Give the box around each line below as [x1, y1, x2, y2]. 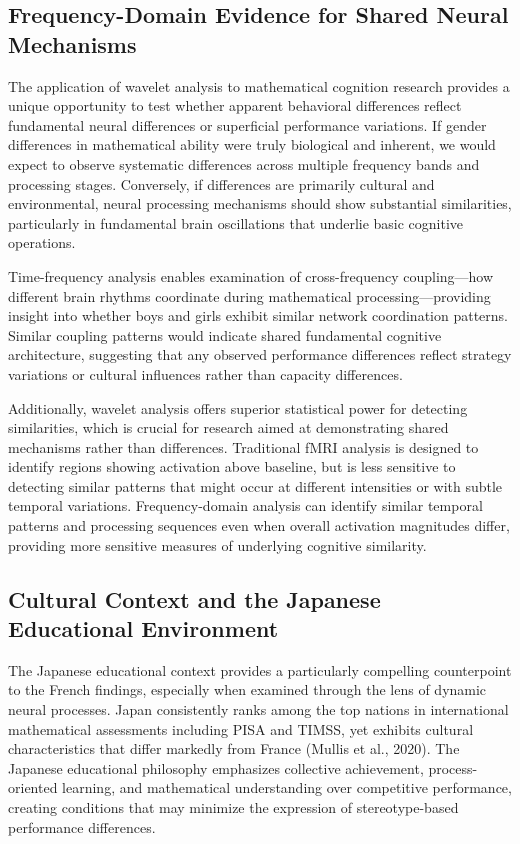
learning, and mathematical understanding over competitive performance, [62, 777, 512, 798]
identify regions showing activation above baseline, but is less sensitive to [8, 456, 456, 477]
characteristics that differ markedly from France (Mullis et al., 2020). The [8, 738, 460, 759]
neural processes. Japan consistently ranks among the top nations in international [8, 699, 509, 720]
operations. [8, 232, 76, 253]
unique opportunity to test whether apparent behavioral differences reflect [8, 95, 462, 116]
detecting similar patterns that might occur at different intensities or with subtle [8, 475, 503, 496]
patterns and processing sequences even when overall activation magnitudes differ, [8, 515, 510, 536]
